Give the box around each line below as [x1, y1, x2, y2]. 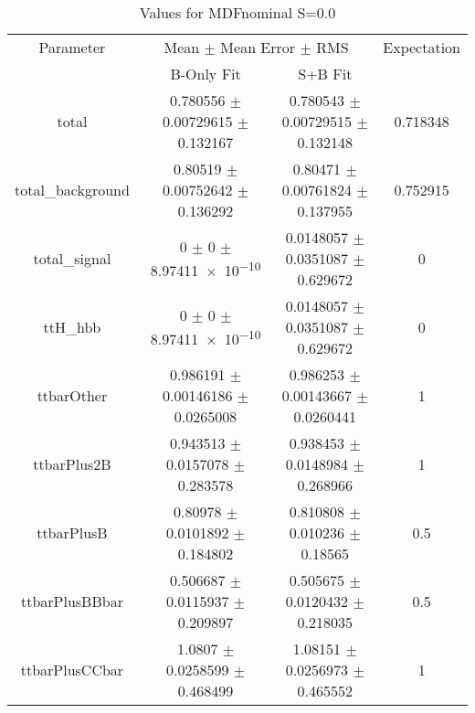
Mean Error [220, 37, 296, 58]
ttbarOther [37, 385, 108, 406]
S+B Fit [298, 63, 353, 84]
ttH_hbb [43, 316, 101, 337]
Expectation [383, 37, 460, 58]
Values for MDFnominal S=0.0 [139, 2, 336, 23]
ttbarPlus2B [33, 453, 111, 474]
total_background [15, 179, 130, 200]
